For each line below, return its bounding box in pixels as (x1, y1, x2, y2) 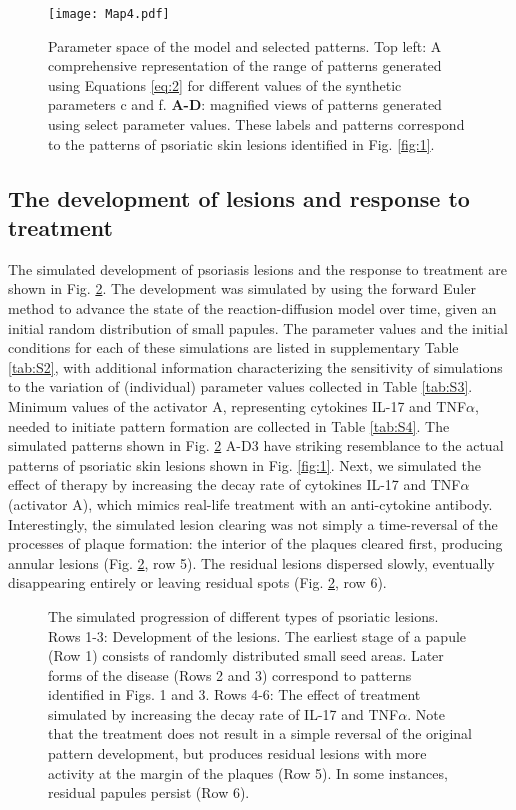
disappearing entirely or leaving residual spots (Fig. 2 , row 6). (8, 572, 387, 593)
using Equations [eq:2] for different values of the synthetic (48, 74, 402, 95)
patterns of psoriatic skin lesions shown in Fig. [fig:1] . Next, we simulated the (8, 454, 481, 475)
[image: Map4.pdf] (48, 7, 170, 21)
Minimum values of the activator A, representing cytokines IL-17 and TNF (8, 395, 467, 416)
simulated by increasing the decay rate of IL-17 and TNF (48, 703, 399, 724)
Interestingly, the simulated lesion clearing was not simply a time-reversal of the (8, 513, 498, 534)
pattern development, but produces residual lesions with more (48, 743, 427, 764)
